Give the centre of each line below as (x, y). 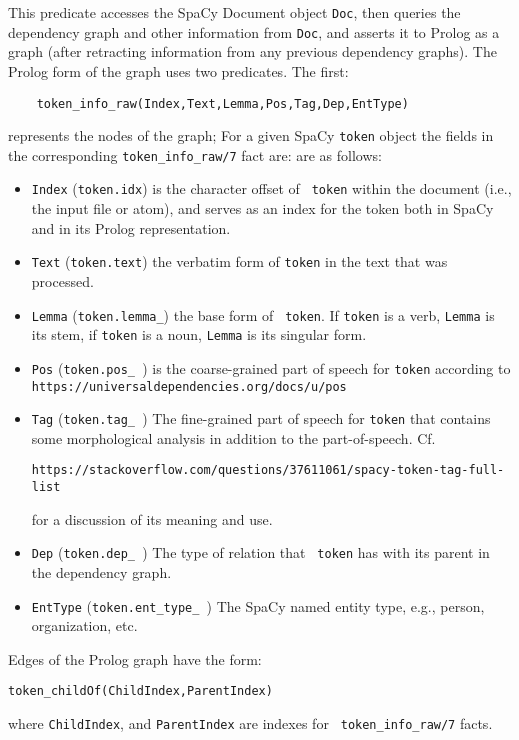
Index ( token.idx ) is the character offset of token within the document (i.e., (271, 188)
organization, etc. (84, 625)
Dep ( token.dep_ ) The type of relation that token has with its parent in (260, 552)
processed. (62, 280)
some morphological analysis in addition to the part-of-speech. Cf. (233, 437)
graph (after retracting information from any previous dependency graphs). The (252, 51)
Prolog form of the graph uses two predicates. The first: (178, 70)
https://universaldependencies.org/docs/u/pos (189, 386)
